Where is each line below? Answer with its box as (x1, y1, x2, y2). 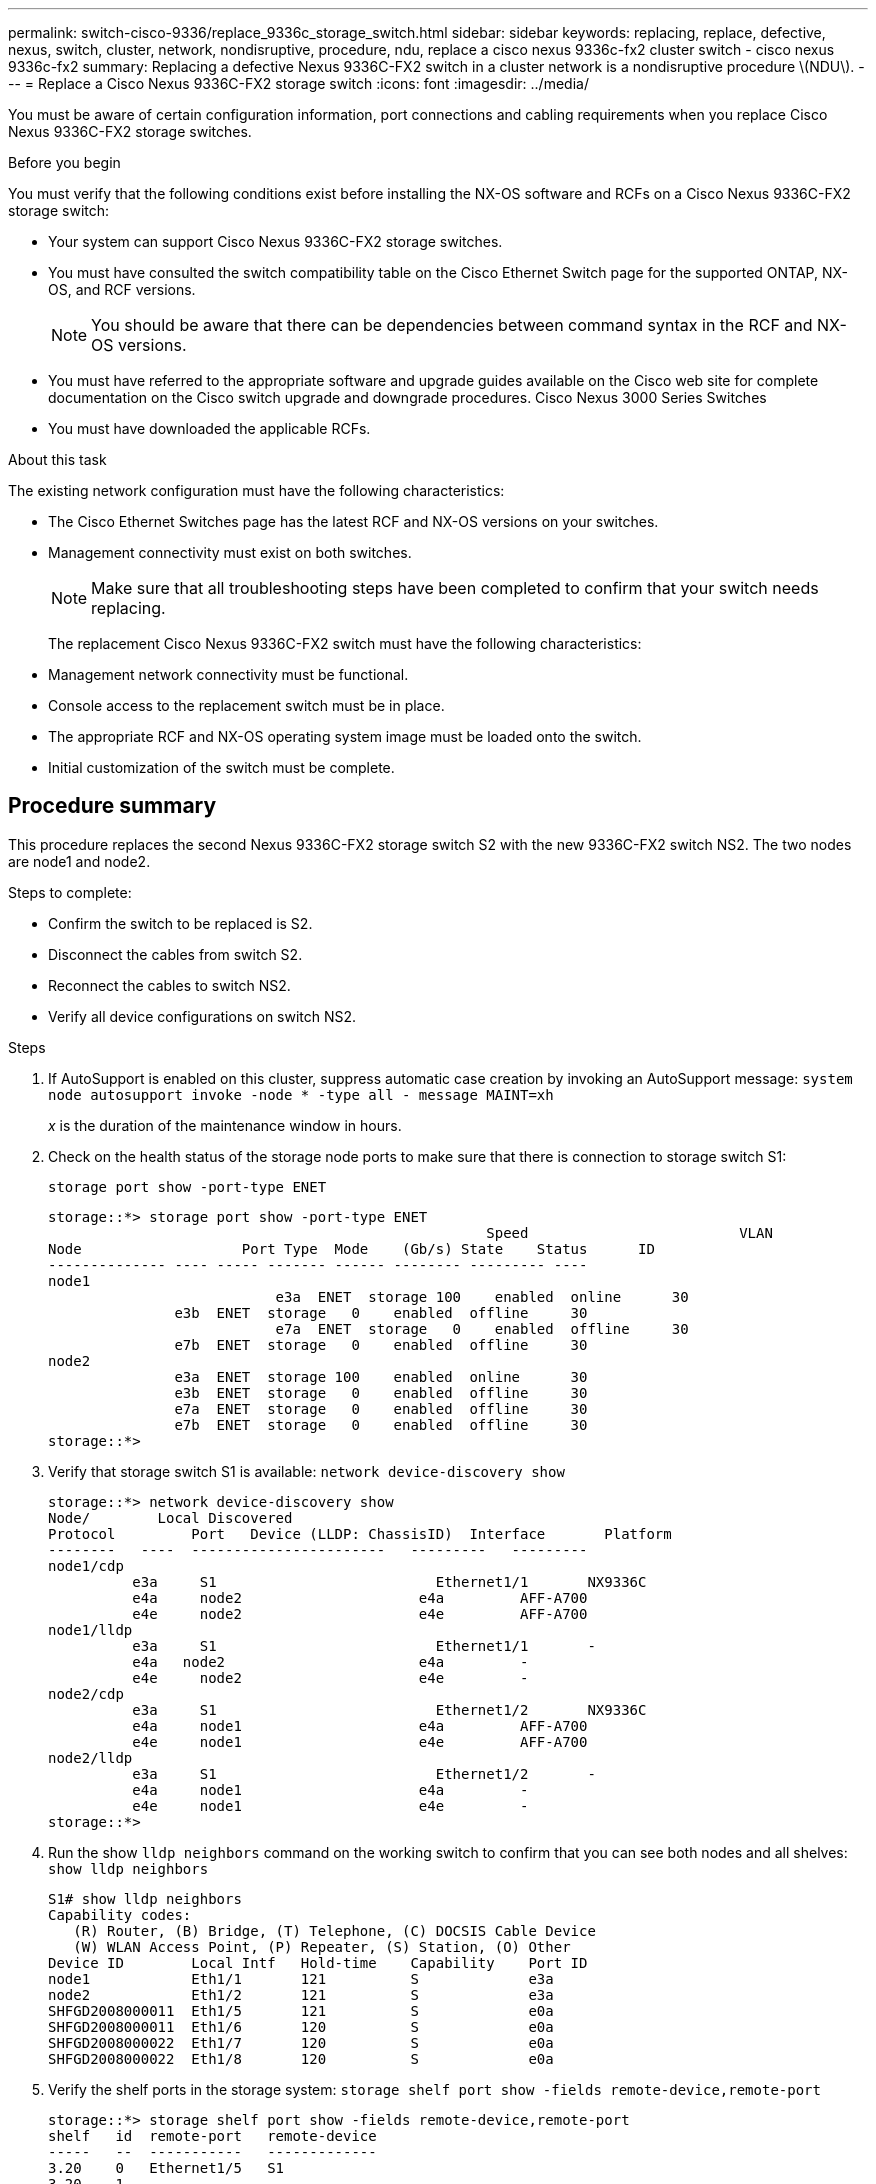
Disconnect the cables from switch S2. (48, 945, 303, 963)
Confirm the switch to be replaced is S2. (48, 914, 313, 932)
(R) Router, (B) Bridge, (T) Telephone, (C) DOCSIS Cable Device (73, 1922, 596, 1939)
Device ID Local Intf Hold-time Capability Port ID (48, 1954, 588, 1971)
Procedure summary (8, 793, 217, 819)
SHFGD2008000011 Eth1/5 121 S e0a (48, 2002, 554, 2019)
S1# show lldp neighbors (48, 1890, 242, 1907)
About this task (8, 451, 107, 468)
